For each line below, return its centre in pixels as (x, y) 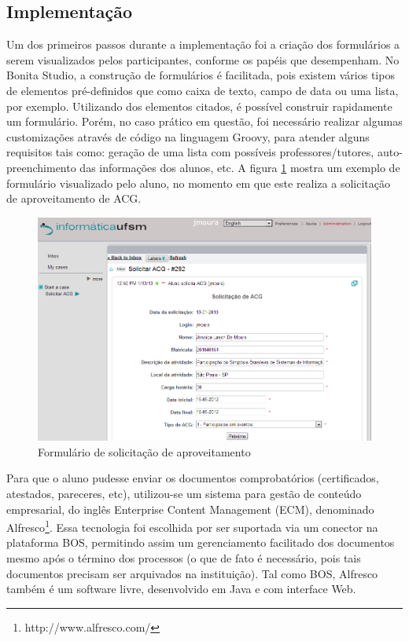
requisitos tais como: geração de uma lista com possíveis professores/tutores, (190, 152)
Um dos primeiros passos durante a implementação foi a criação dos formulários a (203, 44)
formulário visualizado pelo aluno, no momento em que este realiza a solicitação (198, 183)
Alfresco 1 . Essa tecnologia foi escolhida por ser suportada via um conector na (192, 526)
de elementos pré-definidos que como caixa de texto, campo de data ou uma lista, (203, 90)
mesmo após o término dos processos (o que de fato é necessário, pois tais (184, 557)
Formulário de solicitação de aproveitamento (144, 451)
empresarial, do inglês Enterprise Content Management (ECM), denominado (190, 509)
